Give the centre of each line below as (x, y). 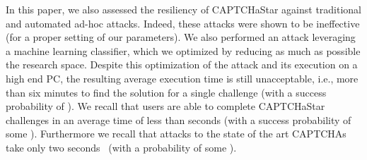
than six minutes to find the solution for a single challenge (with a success (166, 92)
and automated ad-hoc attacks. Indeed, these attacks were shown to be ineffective (183, 23)
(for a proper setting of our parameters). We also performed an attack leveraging (181, 37)
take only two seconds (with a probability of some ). (121, 147)
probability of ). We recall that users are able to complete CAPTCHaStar (165, 106)
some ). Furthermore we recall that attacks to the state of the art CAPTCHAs (176, 134)
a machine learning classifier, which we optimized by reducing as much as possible (183, 50)
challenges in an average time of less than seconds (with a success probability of (179, 119)
